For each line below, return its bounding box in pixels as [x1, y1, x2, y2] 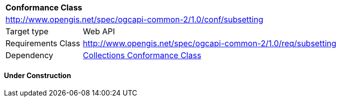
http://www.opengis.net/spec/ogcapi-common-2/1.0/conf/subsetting [5, 14, 263, 24]
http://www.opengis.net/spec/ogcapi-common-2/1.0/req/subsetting [83, 38, 337, 48]
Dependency [5, 50, 53, 60]
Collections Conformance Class [83, 50, 202, 60]
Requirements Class [5, 38, 80, 48]
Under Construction [4, 71, 71, 80]
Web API [83, 26, 115, 36]
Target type [5, 26, 49, 36]
